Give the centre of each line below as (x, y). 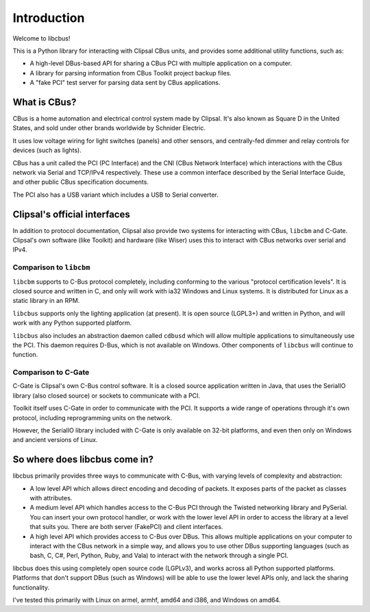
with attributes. (51, 498)
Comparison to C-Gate (51, 372)
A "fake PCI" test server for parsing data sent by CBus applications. (125, 83)
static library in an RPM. (46, 301)
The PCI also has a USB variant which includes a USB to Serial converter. (115, 195)
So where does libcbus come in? (83, 460)
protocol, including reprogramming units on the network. (92, 417)
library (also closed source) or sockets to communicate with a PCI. (107, 395)
